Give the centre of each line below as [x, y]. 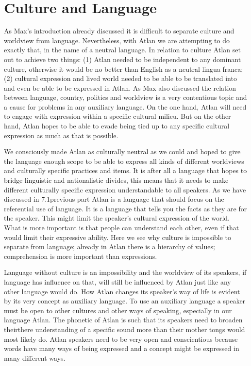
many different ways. [35, 358]
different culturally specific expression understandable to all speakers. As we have [125, 189]
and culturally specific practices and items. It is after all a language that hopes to [125, 170]
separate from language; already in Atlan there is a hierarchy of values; [109, 247]
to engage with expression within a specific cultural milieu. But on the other [117, 116]
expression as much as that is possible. [61, 135]
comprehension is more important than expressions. [81, 256]
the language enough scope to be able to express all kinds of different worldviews [124, 161]
